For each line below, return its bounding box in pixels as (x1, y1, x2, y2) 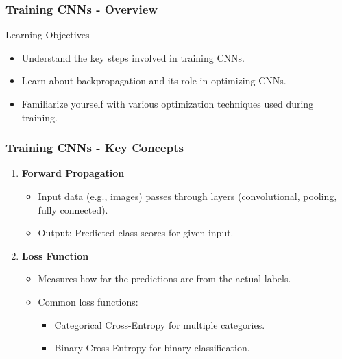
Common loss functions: (38, 294, 138, 308)
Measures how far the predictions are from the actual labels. (38, 271, 291, 286)
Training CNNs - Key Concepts (5, 139, 184, 156)
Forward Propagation (21, 166, 125, 180)
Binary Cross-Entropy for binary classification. (54, 341, 250, 355)
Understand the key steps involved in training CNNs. (21, 50, 245, 64)
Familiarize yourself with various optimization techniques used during (21, 97, 314, 110)
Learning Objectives (5, 27, 90, 42)
